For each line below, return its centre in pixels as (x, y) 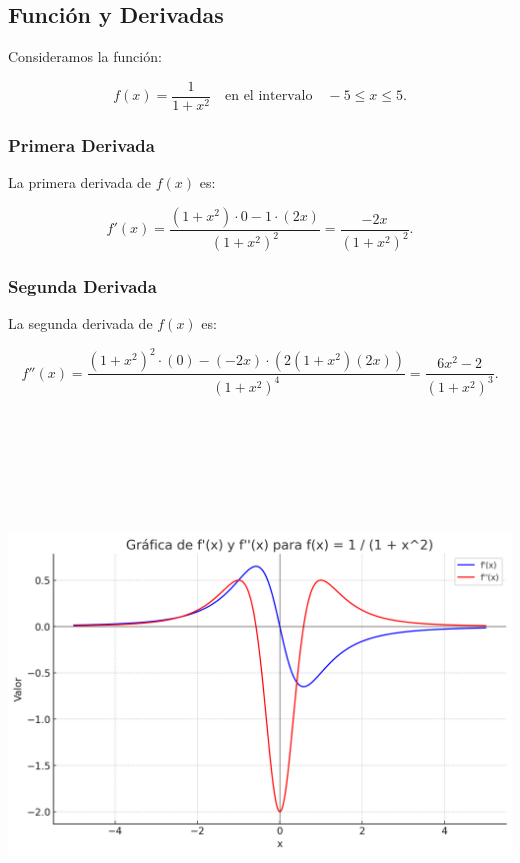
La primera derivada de (80, 182)
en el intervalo (268, 96)
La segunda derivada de (80, 323)
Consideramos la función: (85, 56)
